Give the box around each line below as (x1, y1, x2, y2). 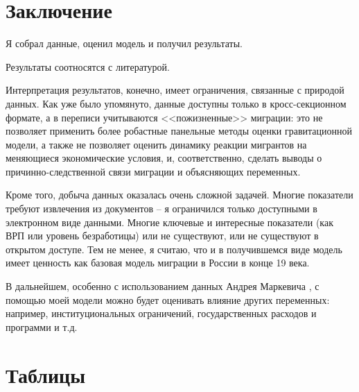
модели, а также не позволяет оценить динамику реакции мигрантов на (6, 137, 307, 151)
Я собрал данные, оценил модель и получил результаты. (6, 36, 243, 51)
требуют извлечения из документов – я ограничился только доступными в (6, 201, 317, 216)
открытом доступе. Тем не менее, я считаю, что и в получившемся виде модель (6, 241, 342, 256)
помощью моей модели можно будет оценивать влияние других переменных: (6, 292, 330, 307)
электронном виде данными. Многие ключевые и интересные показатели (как (6, 214, 333, 229)
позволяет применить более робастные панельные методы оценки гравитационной (6, 123, 352, 138)
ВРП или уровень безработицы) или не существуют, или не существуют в (6, 228, 319, 243)
